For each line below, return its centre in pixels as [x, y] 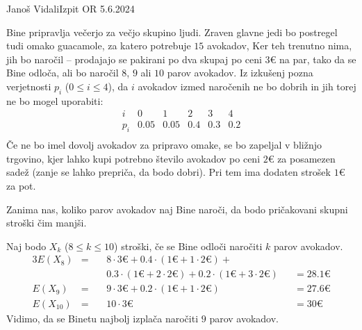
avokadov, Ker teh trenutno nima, [280, 46]
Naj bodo [26, 246]
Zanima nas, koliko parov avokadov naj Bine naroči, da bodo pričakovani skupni [177, 209]
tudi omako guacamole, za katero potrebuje [99, 46]
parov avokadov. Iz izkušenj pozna [240, 73]
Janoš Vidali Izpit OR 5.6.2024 [71, 8]
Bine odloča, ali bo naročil [63, 73]
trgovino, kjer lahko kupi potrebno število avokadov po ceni [133, 158]
